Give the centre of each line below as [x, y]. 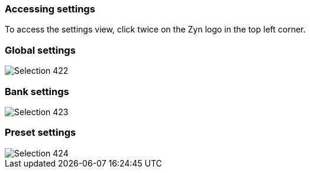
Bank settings [37, 91]
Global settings [40, 50]
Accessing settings [50, 9]
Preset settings [41, 133]
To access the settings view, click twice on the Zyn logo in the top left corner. [155, 30]
